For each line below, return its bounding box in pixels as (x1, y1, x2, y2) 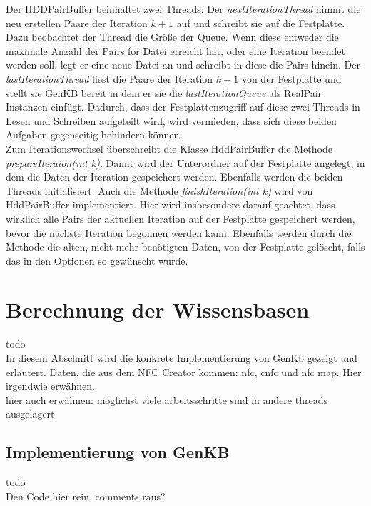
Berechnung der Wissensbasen (6, 295, 310, 324)
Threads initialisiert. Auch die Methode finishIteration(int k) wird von (6, 183, 313, 198)
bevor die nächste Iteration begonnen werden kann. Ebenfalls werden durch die (6, 225, 352, 240)
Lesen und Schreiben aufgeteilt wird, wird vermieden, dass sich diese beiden (6, 113, 337, 128)
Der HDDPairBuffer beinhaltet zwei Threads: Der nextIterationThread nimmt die (6, 1, 361, 16)
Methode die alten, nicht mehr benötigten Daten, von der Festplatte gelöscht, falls (6, 239, 365, 254)
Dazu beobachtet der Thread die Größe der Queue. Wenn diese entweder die (6, 29, 339, 44)
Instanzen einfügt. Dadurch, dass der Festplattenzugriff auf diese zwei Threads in (6, 99, 360, 114)
